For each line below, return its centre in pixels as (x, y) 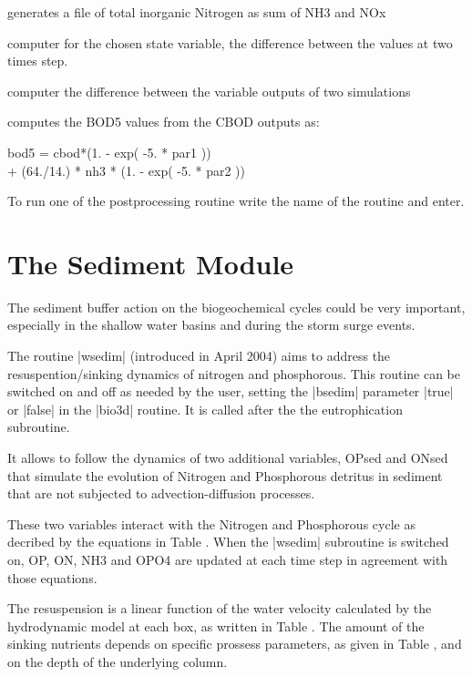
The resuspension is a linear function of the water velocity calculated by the (220, 608)
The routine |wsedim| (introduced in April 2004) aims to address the (199, 356)
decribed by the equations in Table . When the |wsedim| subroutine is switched (228, 542)
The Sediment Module (151, 263)
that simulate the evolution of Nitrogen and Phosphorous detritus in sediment (225, 475)
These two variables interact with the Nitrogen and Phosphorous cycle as (211, 523)
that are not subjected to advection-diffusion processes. (161, 493)
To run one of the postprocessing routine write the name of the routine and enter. (236, 201)
